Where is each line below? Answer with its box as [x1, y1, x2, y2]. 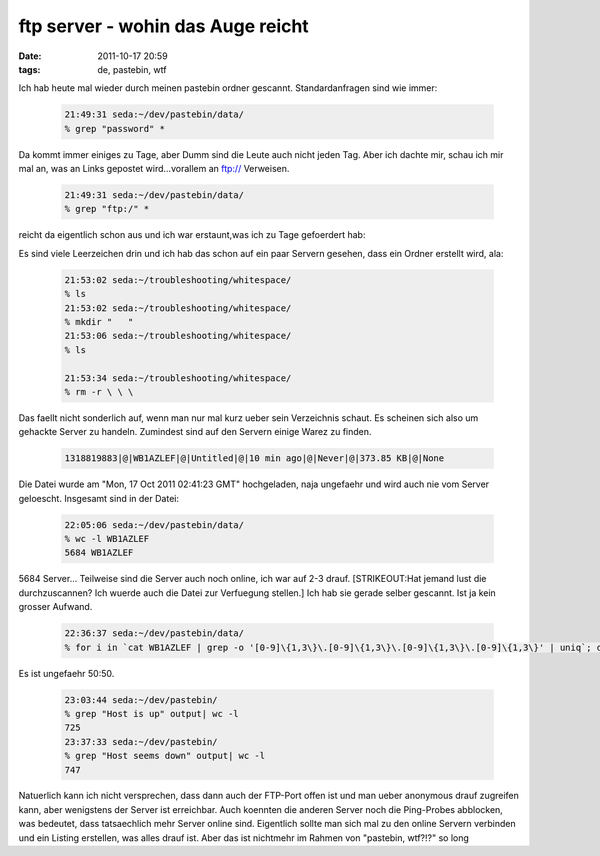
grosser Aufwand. [18, 601, 93, 613]
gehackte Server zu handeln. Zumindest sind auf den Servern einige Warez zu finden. [18, 426, 372, 438]
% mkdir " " [64, 316, 134, 327]
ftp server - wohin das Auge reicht [18, 15, 309, 37]
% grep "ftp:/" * [64, 203, 150, 215]
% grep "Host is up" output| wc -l [64, 708, 239, 719]
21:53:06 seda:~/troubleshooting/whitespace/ [64, 330, 292, 342]
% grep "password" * [64, 123, 165, 134]
